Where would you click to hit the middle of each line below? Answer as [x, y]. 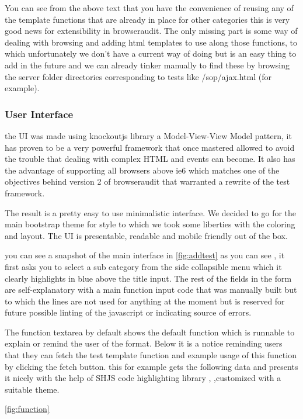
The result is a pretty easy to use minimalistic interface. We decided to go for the [151, 212]
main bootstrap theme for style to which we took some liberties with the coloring [150, 224]
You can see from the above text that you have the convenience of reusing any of [149, 8]
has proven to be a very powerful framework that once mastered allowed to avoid [150, 147]
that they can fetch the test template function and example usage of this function [151, 355]
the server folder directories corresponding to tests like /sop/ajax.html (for [138, 76]
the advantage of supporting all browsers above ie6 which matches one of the [142, 170]
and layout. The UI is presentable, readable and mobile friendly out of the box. [146, 235]
